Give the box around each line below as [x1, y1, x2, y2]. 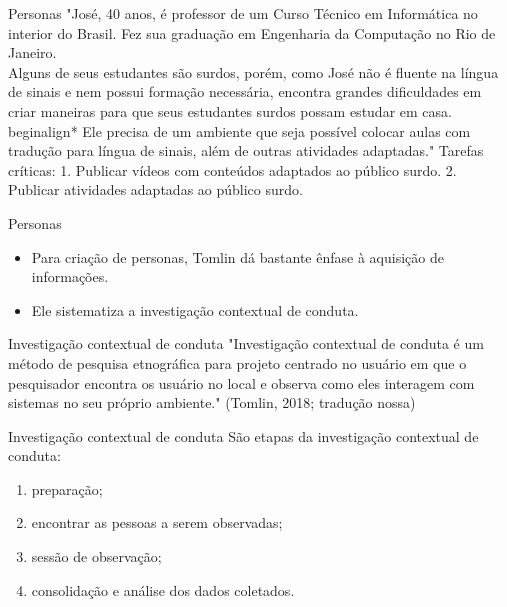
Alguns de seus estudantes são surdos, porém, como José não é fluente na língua [8, 61, 499, 82]
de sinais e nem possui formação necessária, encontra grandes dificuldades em [8, 81, 482, 102]
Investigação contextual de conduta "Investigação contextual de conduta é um [8, 333, 484, 354]
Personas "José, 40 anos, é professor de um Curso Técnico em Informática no [8, 3, 478, 23]
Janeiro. [8, 42, 57, 63]
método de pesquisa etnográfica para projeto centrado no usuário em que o [8, 352, 467, 373]
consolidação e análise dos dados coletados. [31, 579, 295, 600]
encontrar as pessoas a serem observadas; [31, 512, 283, 533]
